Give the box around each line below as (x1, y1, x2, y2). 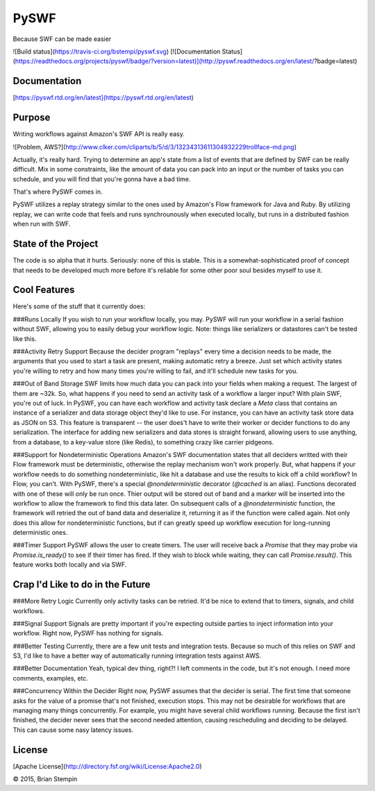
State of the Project (12, 238, 99, 250)
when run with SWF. (12, 219, 71, 228)
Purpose (12, 112, 51, 124)
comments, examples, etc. (12, 674, 88, 682)
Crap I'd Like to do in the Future (12, 578, 151, 590)
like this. (12, 334, 37, 343)
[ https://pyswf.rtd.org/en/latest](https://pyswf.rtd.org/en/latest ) (12, 94, 194, 102)
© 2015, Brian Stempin (12, 775, 78, 783)
